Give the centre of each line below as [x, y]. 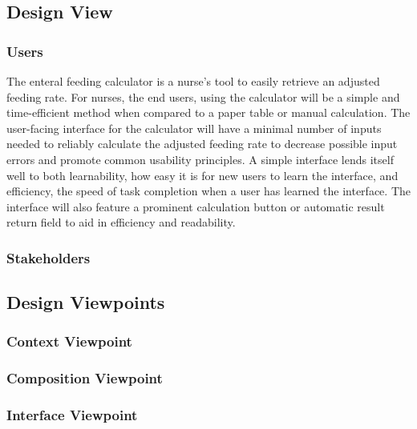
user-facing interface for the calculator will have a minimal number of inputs [194, 128]
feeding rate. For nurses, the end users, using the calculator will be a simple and [203, 96]
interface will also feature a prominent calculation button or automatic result [196, 206]
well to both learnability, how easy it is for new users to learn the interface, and [202, 175]
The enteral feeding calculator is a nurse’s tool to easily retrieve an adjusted [193, 81]
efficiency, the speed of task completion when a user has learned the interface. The [208, 191]
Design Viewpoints [86, 302]
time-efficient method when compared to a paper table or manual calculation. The [208, 112]
